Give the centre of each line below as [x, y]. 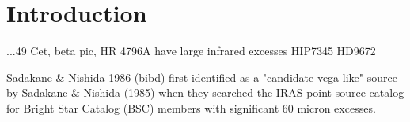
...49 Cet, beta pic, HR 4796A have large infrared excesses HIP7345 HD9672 [191, 51]
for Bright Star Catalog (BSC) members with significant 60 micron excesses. [191, 107]
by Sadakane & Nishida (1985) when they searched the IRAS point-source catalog [205, 92]
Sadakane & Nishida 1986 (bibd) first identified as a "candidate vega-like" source [202, 77]
